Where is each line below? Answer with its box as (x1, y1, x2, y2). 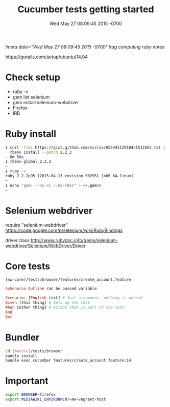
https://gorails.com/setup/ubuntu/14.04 (5, 54, 88, 60)
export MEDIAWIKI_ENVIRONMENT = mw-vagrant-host (5, 397, 106, 402)
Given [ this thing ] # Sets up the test (5, 300, 90, 305)
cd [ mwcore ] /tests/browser (5, 348, 63, 353)
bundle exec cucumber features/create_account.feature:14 (5, 358, 131, 363)
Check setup (5, 71, 60, 83)
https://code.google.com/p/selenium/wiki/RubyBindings (5, 227, 123, 233)
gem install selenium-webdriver (12, 99, 80, 105)
